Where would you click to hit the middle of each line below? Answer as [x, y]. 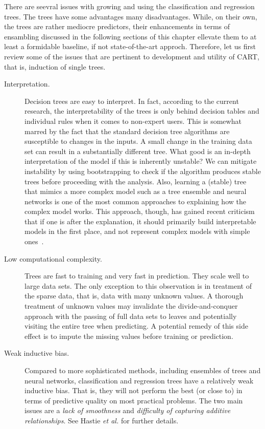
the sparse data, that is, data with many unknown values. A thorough [134, 296]
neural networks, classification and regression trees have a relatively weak [139, 380]
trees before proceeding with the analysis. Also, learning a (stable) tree [136, 181]
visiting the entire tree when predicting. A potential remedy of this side [136, 326]
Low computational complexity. [53, 258]
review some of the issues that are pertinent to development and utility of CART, [132, 56]
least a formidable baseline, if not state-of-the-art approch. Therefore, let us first [130, 46]
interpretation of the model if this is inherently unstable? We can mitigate [141, 161]
